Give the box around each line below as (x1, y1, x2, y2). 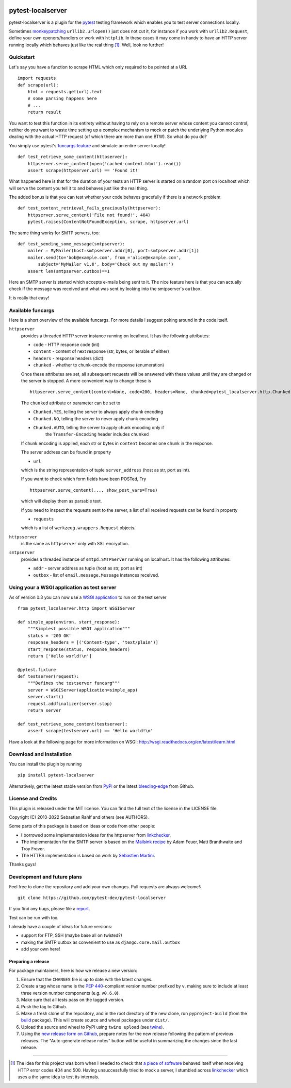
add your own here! (21, 946, 60, 952)
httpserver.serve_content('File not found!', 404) (27, 212, 151, 218)
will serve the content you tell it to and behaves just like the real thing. (9, 185, 148, 191)
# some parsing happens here (27, 96, 97, 102)
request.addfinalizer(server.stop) (27, 701, 113, 707)
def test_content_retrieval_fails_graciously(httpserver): (17, 206, 161, 211)
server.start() (27, 694, 64, 700)
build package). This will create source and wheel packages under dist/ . (21, 1017, 169, 1023)
